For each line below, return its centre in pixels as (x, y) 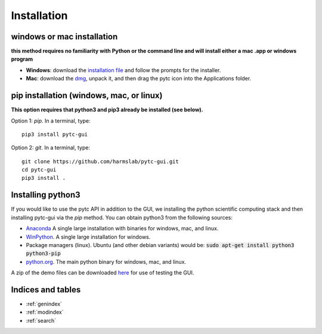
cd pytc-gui (39, 170)
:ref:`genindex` (44, 304)
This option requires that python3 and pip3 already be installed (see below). (107, 110)
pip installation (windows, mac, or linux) (87, 96)
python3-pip (43, 254)
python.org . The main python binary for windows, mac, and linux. (106, 261)
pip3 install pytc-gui (55, 134)
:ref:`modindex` (45, 312)
